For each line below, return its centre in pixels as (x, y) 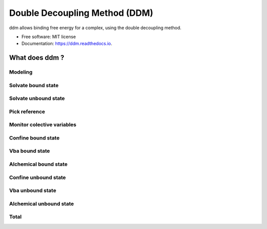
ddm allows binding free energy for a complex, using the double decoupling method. (95, 28)
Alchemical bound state (38, 164)
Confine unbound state (38, 177)
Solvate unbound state (37, 98)
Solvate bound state (34, 85)
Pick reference (27, 111)
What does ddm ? (37, 58)
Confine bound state (34, 137)
